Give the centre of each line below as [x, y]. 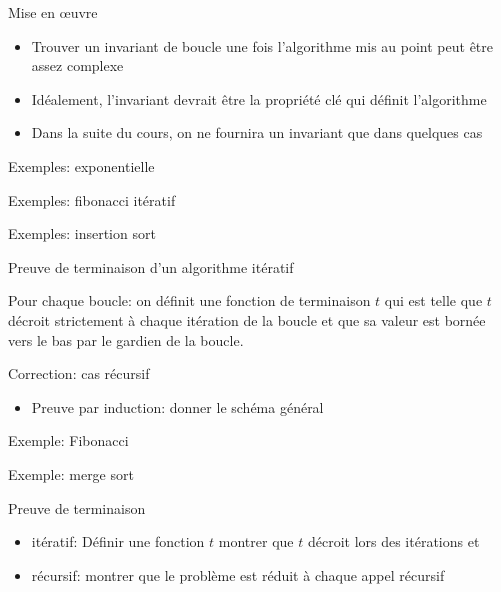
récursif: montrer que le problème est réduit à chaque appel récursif [238, 574]
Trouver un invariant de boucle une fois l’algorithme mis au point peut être [262, 45]
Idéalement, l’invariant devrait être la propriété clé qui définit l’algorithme [259, 98]
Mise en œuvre [53, 12]
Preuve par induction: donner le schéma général [177, 406]
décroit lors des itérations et [393, 541]
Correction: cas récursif [79, 373]
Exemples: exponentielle [81, 165]
